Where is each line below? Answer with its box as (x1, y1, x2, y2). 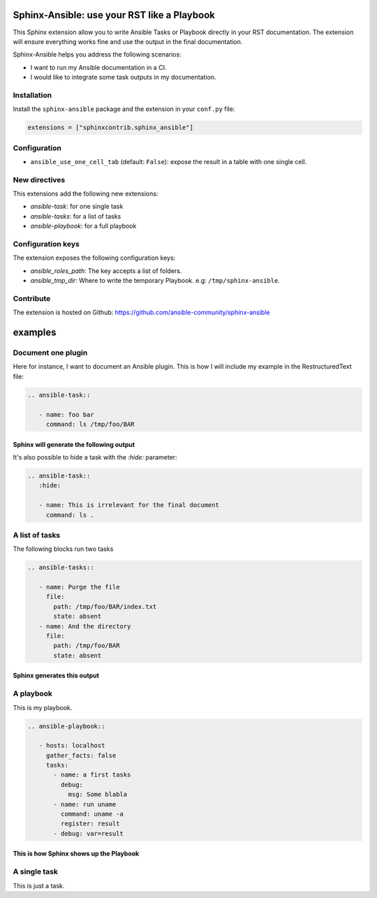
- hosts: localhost (38, 742, 105, 750)
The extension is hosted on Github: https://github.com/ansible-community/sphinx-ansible (13, 308, 270, 317)
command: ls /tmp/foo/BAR (45, 420, 135, 429)
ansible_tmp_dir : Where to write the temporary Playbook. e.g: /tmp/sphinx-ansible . (30, 277, 281, 285)
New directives (13, 175, 66, 184)
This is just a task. (13, 881, 65, 890)
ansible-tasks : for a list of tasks (30, 212, 121, 220)
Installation (13, 90, 52, 100)
